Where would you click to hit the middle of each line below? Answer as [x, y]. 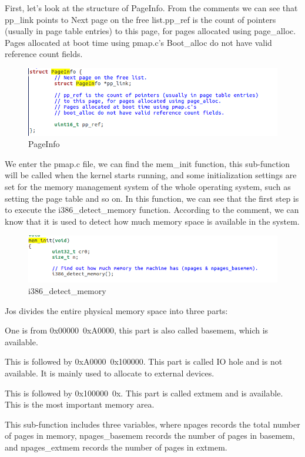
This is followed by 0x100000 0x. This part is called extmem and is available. [144, 393]
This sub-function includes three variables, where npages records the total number [152, 424]
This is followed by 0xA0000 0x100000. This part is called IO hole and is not [144, 361]
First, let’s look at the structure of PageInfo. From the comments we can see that [151, 8]
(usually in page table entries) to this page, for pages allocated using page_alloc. [150, 31]
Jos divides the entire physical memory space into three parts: [116, 310]
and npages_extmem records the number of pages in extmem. [116, 447]
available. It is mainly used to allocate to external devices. [110, 373]
